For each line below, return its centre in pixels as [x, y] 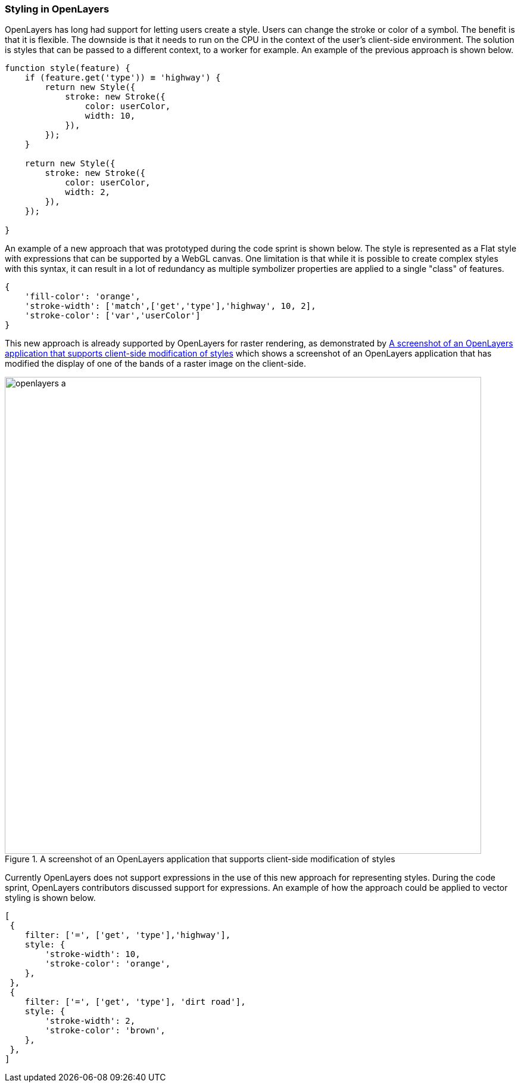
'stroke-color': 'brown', [105, 1031]
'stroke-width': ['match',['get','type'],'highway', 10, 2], [170, 306]
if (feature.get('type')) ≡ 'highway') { [123, 78]
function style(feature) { [68, 68]
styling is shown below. [50, 898]
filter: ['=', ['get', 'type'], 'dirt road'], [135, 1002]
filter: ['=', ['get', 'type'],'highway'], [128, 935]
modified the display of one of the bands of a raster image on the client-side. [156, 364]
